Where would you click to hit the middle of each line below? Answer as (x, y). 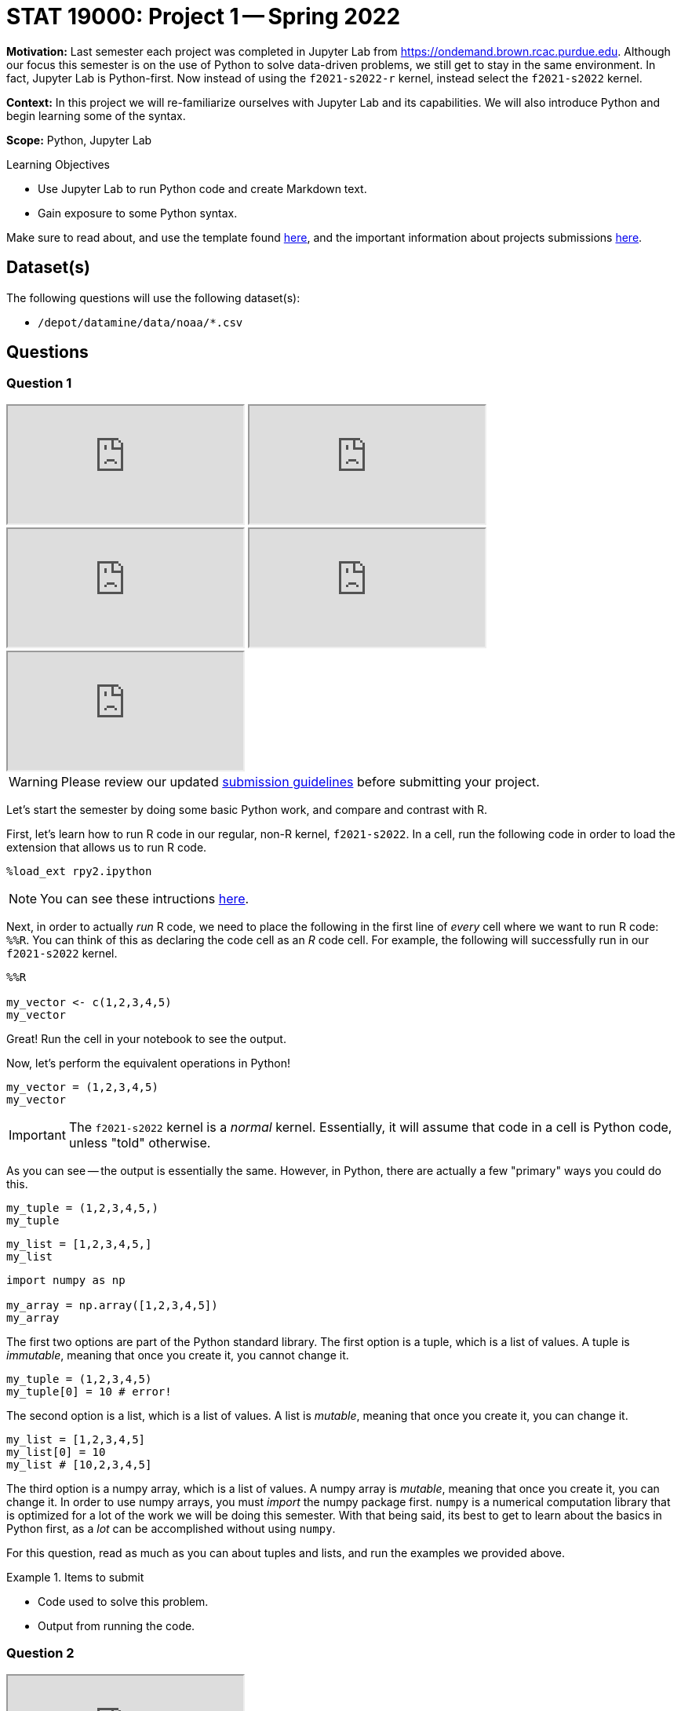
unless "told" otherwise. (140, 1142)
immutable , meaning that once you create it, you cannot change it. (178, 1355)
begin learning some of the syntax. (96, 115)
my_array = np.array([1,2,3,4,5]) (112, 1305)
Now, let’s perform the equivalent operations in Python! (148, 1063)
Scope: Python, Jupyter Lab (79, 140)
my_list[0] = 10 (56, 1452)
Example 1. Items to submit (75, 1577)
